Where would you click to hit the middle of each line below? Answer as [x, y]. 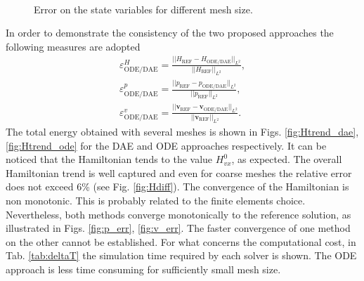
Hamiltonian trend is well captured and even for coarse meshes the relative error [179, 172]
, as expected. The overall [287, 159]
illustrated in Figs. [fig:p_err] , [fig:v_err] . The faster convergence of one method [178, 228]
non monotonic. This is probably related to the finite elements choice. [156, 200]
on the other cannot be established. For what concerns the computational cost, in [181, 241]
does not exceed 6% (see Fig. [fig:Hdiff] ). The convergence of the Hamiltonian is [177, 187]
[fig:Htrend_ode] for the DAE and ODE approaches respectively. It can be [166, 145]
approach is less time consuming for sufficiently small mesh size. [143, 269]
